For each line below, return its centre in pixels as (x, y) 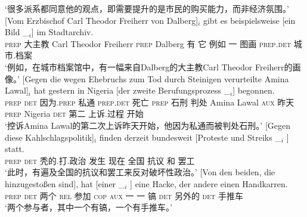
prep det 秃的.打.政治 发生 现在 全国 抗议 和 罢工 (100, 160)
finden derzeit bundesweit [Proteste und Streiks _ (190, 137)
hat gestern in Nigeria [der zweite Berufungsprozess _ (132, 90)
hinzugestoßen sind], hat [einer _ (65, 183)
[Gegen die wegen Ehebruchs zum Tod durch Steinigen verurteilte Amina (156, 78)
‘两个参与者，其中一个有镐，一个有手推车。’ (89, 207)
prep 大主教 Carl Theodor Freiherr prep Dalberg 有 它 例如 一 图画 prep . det (148, 43)
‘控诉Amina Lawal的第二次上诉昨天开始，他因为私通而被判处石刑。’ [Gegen (148, 125)
